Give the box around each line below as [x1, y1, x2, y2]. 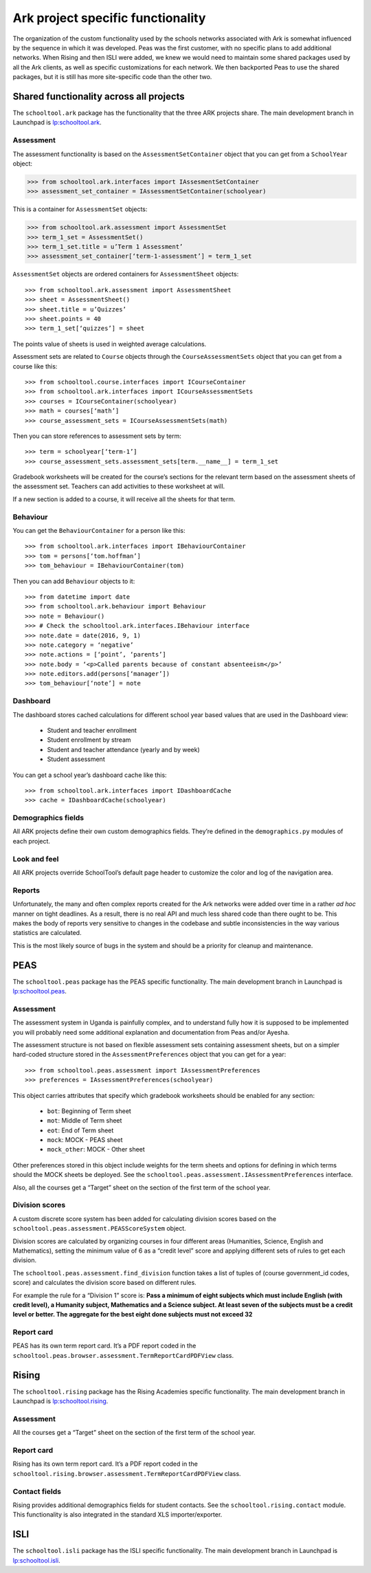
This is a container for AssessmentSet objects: [12, 205, 148, 213]
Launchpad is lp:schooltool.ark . [12, 118, 102, 126]
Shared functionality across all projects [12, 90, 185, 102]
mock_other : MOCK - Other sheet [47, 1145, 146, 1154]
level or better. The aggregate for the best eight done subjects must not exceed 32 [12, 1310, 253, 1319]
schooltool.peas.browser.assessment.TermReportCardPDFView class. [12, 1351, 234, 1359]
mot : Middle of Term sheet [47, 1116, 122, 1125]
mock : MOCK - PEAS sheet [47, 1136, 123, 1144]
